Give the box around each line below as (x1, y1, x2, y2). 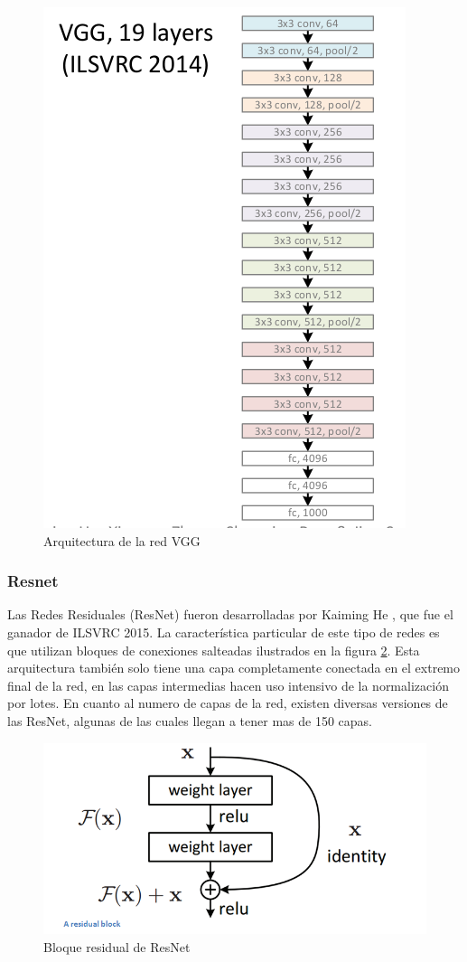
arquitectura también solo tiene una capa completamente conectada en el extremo (7, 658, 461, 677)
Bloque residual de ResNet (43, 937, 191, 956)
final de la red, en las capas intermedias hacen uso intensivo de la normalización (7, 675, 449, 694)
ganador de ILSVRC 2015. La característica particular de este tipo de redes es (7, 623, 440, 641)
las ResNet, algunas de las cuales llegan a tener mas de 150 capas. (7, 711, 372, 730)
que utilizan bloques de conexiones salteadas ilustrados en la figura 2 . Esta (7, 640, 420, 659)
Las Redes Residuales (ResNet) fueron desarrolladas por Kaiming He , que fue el (7, 605, 453, 624)
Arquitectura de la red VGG (43, 531, 201, 550)
